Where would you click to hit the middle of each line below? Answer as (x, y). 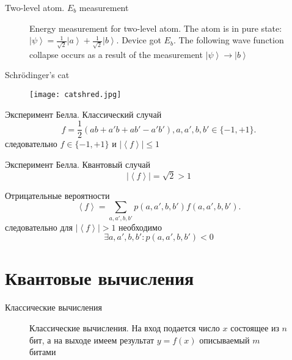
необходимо (140, 227)
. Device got (139, 40)
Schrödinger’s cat (37, 75)
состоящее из (255, 327)
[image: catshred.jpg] (75, 95)
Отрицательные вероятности (57, 195)
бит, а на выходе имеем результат (92, 340)
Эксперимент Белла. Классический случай (83, 114)
